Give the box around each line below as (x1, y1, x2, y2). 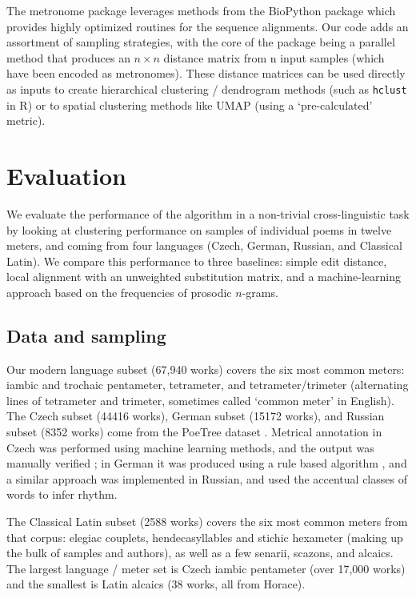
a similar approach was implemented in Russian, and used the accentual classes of (6, 470, 407, 487)
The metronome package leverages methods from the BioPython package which (6, 2, 396, 18)
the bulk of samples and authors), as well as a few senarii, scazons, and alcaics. (6, 544, 394, 561)
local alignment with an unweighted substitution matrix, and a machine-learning (6, 268, 401, 285)
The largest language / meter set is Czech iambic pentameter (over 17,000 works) (6, 560, 406, 576)
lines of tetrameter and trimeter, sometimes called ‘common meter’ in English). (6, 391, 394, 408)
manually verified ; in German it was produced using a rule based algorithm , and (6, 455, 407, 472)
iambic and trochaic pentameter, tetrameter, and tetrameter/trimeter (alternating (6, 376, 409, 393)
